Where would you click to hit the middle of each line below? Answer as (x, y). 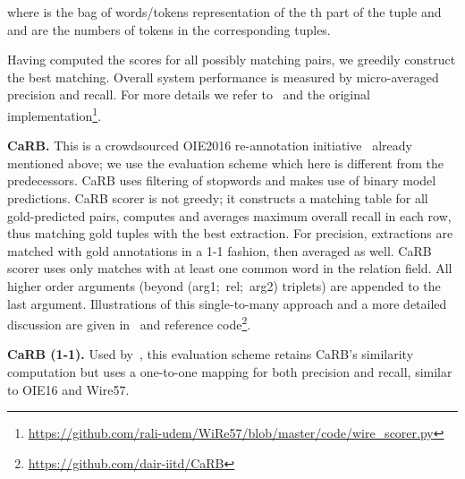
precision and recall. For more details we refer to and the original (189, 94)
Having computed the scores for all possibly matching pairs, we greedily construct (232, 60)
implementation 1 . (55, 114)
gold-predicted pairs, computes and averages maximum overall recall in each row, (229, 215)
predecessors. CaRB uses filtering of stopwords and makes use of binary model (222, 180)
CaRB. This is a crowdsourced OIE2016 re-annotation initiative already (210, 145)
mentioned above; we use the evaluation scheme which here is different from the (225, 163)
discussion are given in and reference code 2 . (129, 323)
